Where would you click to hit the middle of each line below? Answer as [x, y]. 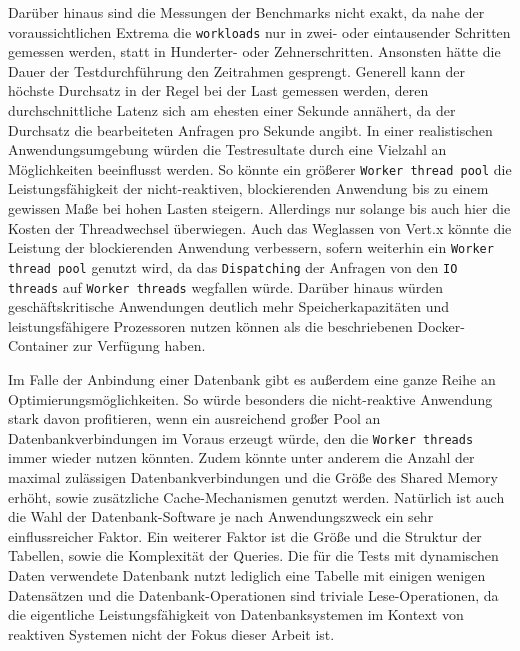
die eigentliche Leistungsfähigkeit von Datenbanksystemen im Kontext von [236, 614]
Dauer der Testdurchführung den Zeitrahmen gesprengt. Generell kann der [236, 70]
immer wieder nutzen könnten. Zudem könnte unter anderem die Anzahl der [241, 457]
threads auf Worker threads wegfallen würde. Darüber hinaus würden [226, 286]
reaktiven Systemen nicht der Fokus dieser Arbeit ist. [171, 633]
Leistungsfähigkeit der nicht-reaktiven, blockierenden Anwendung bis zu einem [248, 188]
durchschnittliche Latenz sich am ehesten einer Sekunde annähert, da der [232, 110]
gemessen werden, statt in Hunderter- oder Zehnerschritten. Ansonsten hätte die [254, 51]
